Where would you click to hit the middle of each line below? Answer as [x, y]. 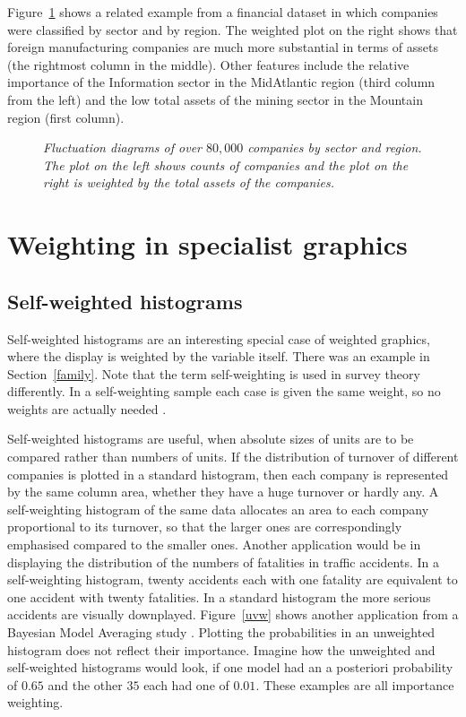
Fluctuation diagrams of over [122, 147]
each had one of [186, 684]
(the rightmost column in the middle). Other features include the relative [208, 64]
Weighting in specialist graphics [207, 244]
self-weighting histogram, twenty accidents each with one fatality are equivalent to [233, 579]
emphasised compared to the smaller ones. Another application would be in [214, 544]
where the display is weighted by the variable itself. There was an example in [219, 356]
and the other [85, 684]
